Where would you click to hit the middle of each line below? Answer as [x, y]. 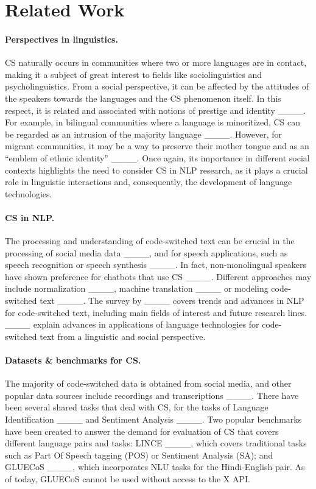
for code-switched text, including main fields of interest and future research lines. [156, 312]
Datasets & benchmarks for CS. [73, 360]
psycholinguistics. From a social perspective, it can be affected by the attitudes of [157, 86]
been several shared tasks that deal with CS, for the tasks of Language [137, 407]
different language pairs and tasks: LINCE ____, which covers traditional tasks [156, 443]
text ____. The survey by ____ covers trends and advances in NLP [172, 301]
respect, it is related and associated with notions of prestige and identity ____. [156, 110]
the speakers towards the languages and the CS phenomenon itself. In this [143, 98]
